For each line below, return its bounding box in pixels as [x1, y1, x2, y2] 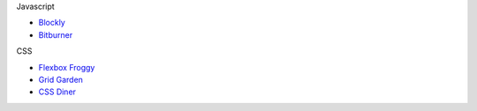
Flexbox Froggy [38, 62, 95, 72]
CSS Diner [38, 86, 77, 97]
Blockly [38, 18, 65, 28]
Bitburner [38, 29, 73, 40]
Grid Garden [38, 74, 84, 85]
